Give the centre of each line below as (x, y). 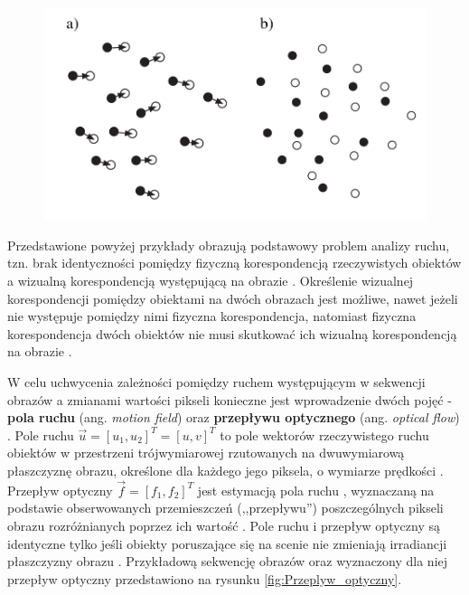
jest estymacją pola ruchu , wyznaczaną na (316, 490)
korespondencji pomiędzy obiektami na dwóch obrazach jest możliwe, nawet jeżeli (233, 298)
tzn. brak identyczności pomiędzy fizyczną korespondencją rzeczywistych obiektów (234, 263)
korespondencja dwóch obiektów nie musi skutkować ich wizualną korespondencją (232, 333)
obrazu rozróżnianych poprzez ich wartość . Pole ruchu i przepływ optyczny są (224, 525)
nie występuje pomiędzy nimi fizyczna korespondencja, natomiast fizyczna (212, 316)
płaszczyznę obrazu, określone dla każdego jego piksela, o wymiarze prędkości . (225, 470)
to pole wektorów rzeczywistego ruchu (324, 434)
